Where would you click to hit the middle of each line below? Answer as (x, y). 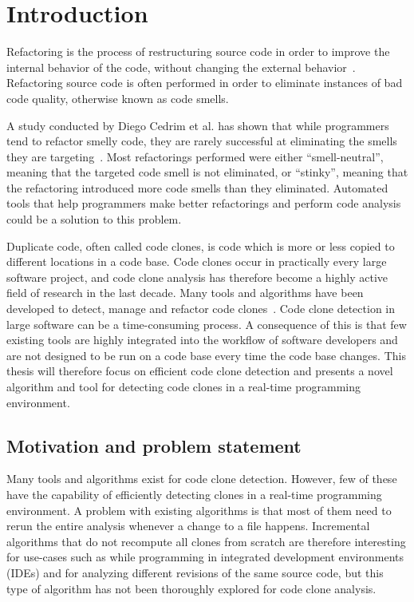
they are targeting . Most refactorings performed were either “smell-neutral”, (195, 156)
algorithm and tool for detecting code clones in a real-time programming (183, 386)
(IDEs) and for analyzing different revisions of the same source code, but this (195, 572)
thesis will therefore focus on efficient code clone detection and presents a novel (200, 371)
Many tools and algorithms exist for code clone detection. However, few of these (202, 479)
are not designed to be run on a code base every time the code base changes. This (206, 355)
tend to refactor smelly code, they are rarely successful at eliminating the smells (202, 141)
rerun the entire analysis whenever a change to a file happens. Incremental (188, 526)
